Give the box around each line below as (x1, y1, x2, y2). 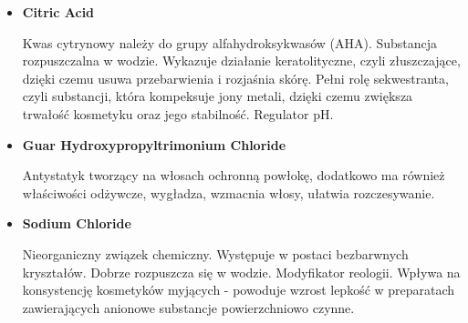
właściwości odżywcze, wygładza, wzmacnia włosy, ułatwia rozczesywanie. (22, 183, 435, 202)
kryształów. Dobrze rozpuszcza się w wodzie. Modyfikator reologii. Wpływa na (22, 262, 461, 281)
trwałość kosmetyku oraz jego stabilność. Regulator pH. (22, 104, 334, 123)
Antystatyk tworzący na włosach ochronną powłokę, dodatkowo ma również (22, 166, 445, 185)
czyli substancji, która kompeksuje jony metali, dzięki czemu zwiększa (22, 86, 413, 106)
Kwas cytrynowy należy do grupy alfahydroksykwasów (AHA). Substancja (22, 33, 438, 52)
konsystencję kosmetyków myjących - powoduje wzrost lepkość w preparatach (22, 280, 455, 299)
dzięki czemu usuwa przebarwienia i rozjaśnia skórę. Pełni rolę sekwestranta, (22, 68, 449, 87)
